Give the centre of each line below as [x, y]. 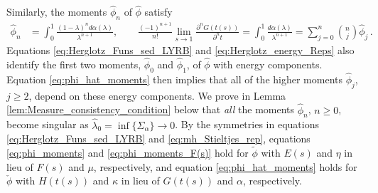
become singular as [48, 124]
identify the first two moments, [74, 64]
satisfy [158, 12]
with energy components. [268, 64]
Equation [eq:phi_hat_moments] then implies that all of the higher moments [175, 79]
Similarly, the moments [57, 12]
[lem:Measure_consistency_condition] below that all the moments [151, 109]
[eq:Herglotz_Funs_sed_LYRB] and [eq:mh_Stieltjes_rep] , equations [158, 139]
